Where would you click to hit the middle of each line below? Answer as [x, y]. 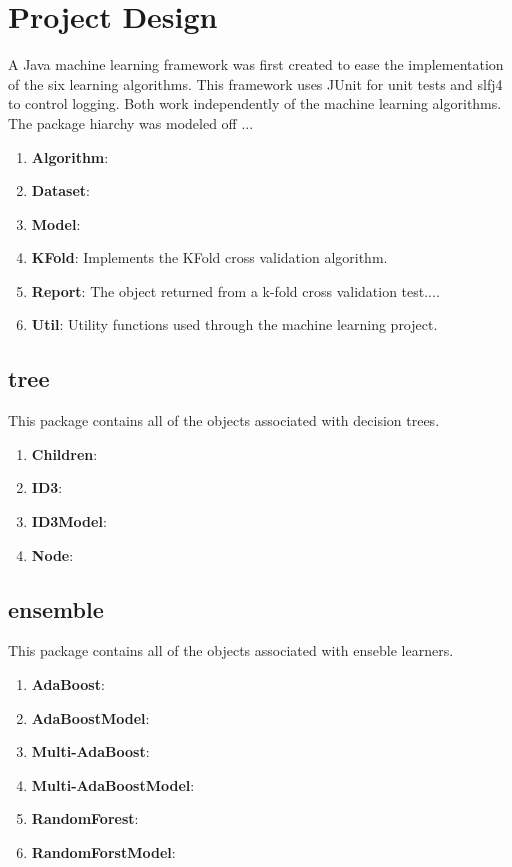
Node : [52, 554]
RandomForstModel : [103, 852]
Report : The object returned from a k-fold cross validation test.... [235, 290]
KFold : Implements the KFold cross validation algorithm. [209, 257]
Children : [64, 453]
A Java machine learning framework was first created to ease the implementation [256, 64]
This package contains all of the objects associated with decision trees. [224, 420]
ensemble [56, 608]
